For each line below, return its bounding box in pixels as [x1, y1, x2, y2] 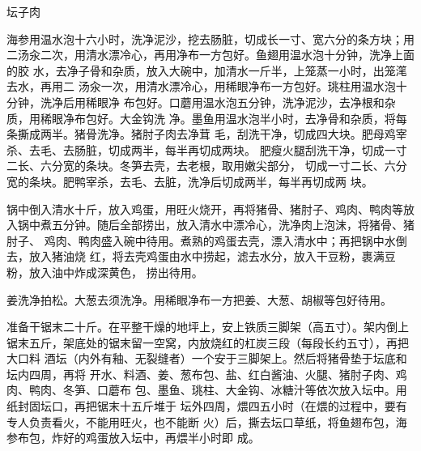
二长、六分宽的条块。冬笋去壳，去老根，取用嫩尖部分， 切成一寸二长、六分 [6, 157, 407, 174]
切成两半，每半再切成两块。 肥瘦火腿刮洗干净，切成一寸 [108, 141, 407, 158]
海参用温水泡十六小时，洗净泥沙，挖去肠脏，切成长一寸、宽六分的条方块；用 [6, 30, 415, 47]
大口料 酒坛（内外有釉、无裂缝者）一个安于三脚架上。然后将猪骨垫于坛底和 [6, 350, 407, 367]
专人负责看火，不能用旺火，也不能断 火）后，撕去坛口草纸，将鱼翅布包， [6, 413, 396, 430]
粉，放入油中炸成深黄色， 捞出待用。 [6, 263, 203, 280]
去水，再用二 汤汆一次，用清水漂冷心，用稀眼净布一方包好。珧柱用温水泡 [6, 78, 396, 95]
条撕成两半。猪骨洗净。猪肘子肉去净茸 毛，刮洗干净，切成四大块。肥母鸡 [6, 126, 396, 143]
